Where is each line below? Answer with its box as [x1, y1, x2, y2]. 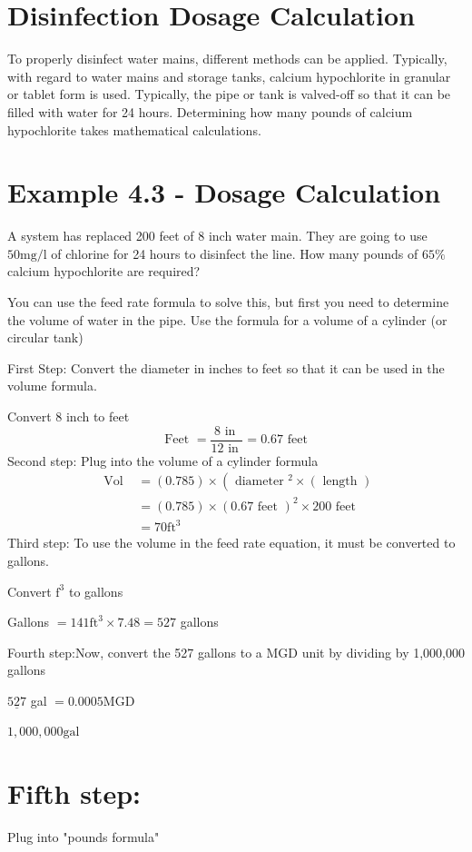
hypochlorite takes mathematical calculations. [7, 120, 261, 139]
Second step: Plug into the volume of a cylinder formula [7, 451, 319, 470]
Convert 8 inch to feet [7, 406, 130, 425]
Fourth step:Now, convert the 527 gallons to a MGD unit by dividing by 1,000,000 [7, 642, 465, 661]
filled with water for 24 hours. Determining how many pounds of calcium [7, 102, 413, 121]
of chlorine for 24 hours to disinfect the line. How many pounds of [51, 243, 418, 263]
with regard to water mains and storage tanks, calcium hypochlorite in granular [7, 66, 451, 85]
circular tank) [7, 328, 84, 347]
